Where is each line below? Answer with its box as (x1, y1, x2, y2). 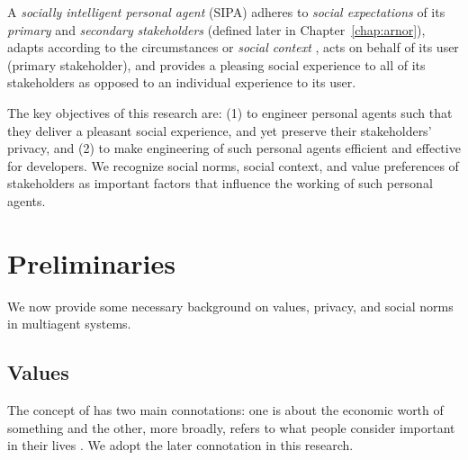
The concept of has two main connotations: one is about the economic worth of (7, 401, 444, 419)
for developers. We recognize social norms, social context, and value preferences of (7, 156, 459, 175)
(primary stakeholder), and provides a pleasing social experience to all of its (7, 55, 426, 74)
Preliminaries (7, 244, 175, 281)
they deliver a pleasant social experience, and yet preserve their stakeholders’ (7, 121, 432, 140)
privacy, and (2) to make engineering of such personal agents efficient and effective (7, 139, 461, 158)
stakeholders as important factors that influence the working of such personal (7, 174, 433, 193)
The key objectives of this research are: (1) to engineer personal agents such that (7, 103, 453, 122)
